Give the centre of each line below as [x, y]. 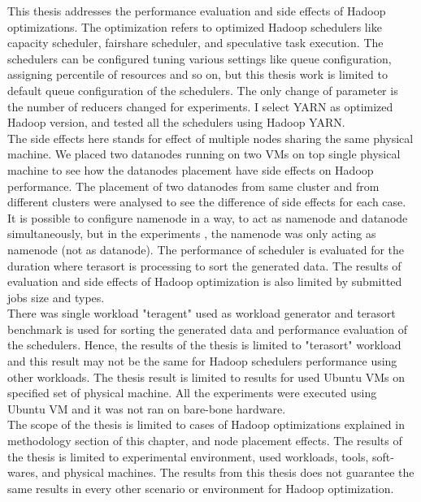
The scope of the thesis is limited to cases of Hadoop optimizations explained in [206, 424]
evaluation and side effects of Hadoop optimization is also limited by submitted [205, 281]
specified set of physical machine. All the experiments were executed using [192, 393]
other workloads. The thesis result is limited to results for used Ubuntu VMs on [206, 376]
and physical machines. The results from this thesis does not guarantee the [228, 472]
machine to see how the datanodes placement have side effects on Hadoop [191, 169]
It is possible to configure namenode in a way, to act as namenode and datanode [208, 217]
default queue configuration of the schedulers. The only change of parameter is [203, 90]
